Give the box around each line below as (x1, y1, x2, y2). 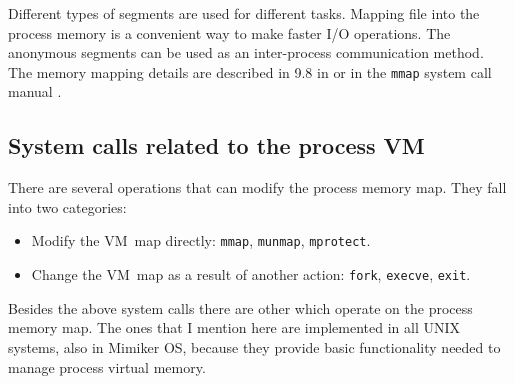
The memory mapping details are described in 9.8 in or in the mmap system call (8, 61, 492, 82)
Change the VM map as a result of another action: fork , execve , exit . (31, 264, 471, 285)
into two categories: (8, 196, 127, 217)
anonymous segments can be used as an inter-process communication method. (8, 42, 484, 63)
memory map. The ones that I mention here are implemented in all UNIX (8, 317, 461, 338)
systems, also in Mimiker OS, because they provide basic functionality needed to (8, 336, 501, 357)
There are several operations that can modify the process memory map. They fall (8, 177, 507, 198)
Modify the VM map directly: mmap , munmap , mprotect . (31, 230, 371, 251)
